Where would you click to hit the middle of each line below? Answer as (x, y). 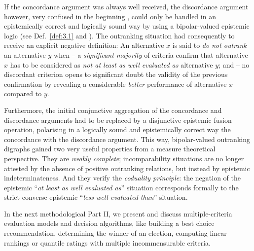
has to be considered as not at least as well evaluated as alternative (111, 64)
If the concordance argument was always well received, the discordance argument (126, 6)
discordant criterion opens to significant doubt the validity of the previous (116, 74)
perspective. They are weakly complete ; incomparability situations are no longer (124, 158)
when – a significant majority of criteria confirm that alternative (151, 54)
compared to (23, 93)
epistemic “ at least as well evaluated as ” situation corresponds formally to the (121, 187)
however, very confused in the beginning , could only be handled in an (110, 16)
